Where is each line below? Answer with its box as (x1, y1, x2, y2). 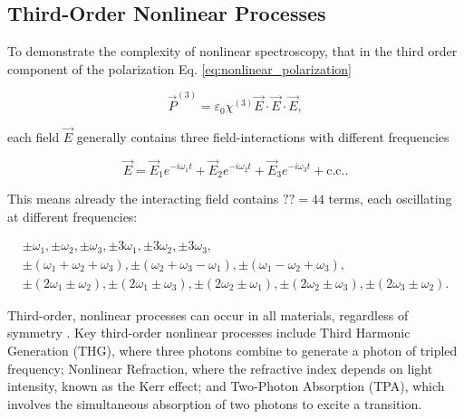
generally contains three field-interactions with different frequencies (76, 127, 449, 146)
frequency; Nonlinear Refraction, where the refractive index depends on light (7, 358, 433, 377)
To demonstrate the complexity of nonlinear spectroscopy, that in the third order (7, 42, 458, 61)
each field (7, 127, 60, 146)
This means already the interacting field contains (7, 188, 279, 207)
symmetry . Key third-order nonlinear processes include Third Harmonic (7, 323, 411, 342)
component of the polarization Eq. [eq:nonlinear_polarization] (7, 59, 352, 78)
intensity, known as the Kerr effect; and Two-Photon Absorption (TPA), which (7, 376, 445, 395)
